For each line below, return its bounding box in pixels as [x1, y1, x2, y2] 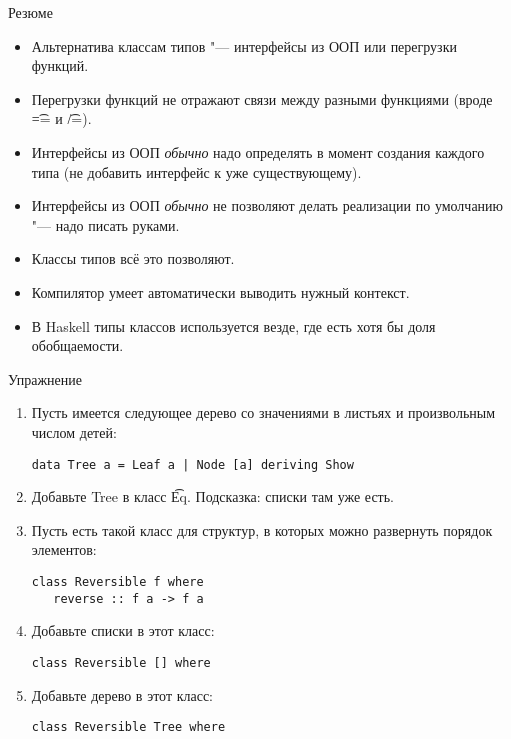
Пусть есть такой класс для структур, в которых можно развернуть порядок [31, 519, 493, 540]
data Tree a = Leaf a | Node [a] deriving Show [31, 457, 354, 472]
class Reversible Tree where [31, 720, 226, 735]
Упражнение [8, 368, 82, 389]
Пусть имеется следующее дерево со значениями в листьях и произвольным [31, 402, 496, 423]
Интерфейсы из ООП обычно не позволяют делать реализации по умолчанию [31, 195, 504, 216]
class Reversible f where [31, 574, 204, 589]
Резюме [8, 2, 53, 22]
